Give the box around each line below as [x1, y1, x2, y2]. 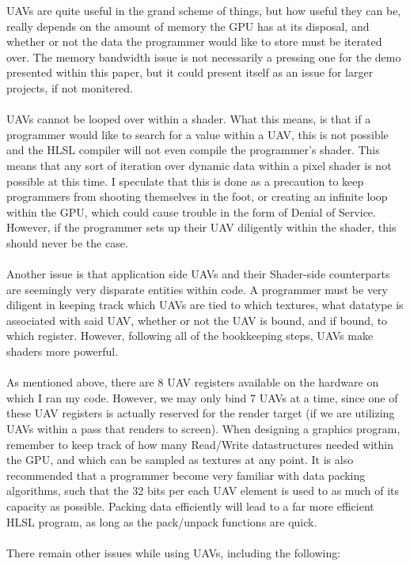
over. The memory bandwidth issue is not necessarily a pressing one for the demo [6, 48, 401, 65]
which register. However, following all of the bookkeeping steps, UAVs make [6, 327, 374, 344]
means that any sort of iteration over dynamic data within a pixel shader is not [6, 157, 392, 173]
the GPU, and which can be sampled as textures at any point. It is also [6, 451, 354, 468]
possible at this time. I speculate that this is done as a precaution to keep [6, 172, 364, 189]
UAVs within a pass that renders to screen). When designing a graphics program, [6, 421, 401, 437]
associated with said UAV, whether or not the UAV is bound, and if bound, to [6, 311, 388, 328]
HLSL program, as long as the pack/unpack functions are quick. [6, 513, 317, 530]
